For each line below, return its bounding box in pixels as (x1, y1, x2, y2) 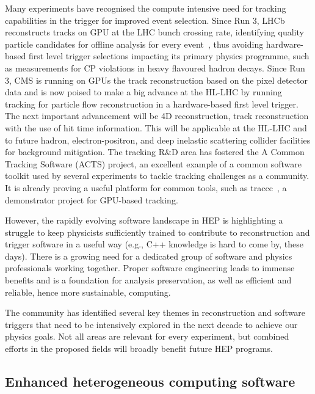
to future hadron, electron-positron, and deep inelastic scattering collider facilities (5, 133, 311, 146)
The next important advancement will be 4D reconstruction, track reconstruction (5, 109, 309, 122)
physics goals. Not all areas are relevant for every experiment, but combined (5, 330, 289, 343)
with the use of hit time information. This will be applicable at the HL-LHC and (5, 121, 307, 134)
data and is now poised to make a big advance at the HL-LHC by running (5, 86, 282, 98)
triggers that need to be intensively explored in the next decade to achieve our (5, 318, 298, 330)
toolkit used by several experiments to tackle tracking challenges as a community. (5, 169, 310, 182)
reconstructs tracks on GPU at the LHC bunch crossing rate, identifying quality (5, 26, 304, 38)
